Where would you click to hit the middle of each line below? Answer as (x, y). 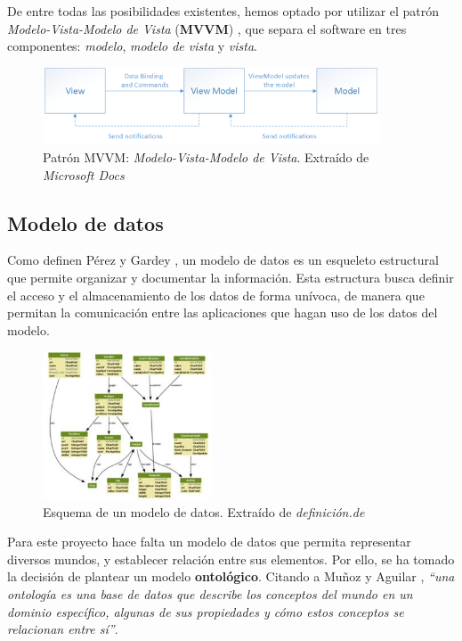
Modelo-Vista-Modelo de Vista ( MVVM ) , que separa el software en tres (207, 28)
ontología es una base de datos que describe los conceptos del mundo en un (210, 593)
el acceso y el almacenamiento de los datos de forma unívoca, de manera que (216, 295)
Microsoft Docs (84, 174)
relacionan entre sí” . (63, 629)
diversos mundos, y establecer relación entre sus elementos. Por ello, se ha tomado (231, 559)
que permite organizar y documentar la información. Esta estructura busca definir (231, 277)
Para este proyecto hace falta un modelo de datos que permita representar (209, 542)
